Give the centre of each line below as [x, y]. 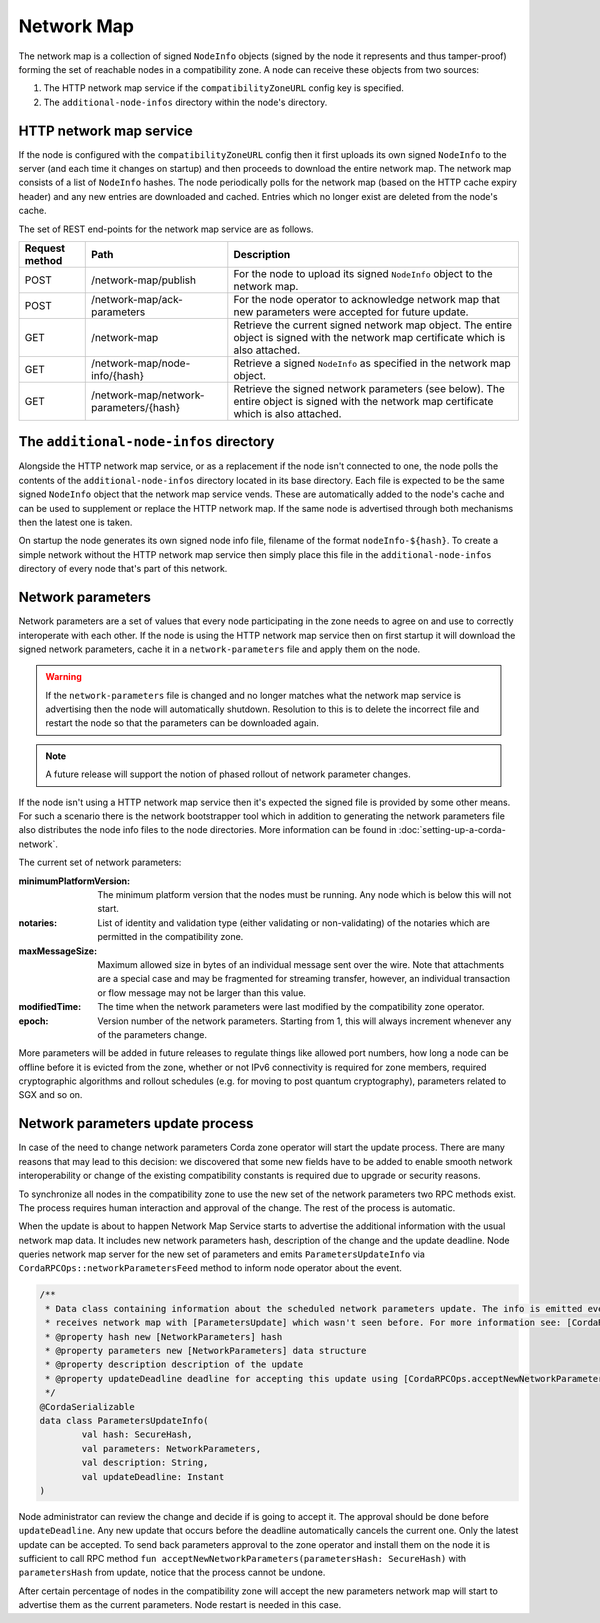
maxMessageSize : [58, 951]
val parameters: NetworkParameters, [171, 1448]
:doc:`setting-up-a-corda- [452, 830]
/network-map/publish [144, 280]
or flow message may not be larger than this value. [202, 992]
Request [44, 248]
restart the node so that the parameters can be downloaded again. [182, 723]
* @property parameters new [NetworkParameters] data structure [206, 1351]
